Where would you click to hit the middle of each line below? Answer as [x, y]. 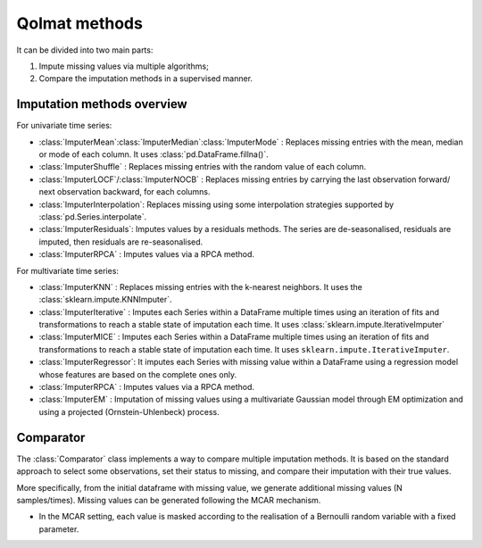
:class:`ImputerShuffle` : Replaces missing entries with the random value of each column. [203, 167]
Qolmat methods [79, 23]
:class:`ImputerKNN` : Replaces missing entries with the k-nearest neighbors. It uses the [201, 286]
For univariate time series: [64, 126]
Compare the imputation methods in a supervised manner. [146, 79]
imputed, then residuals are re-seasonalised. [121, 242]
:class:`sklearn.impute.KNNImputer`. [105, 300]
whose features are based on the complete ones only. [138, 374]
